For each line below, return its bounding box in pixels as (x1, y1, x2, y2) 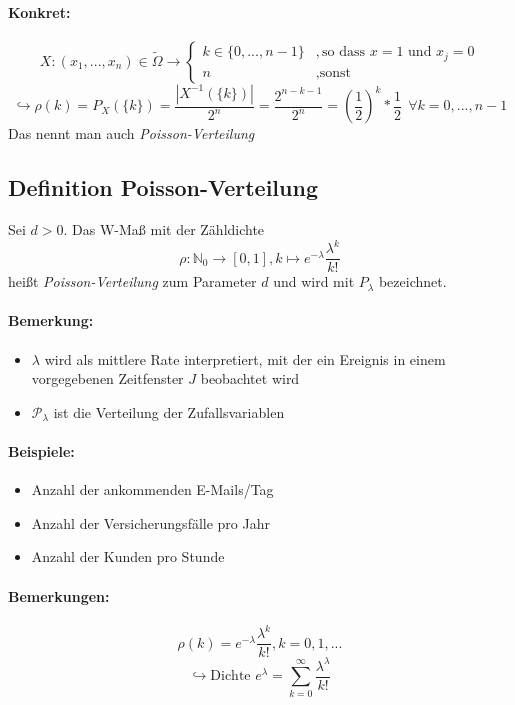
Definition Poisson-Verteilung (8, 172, 318, 203)
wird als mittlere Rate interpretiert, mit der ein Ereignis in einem (44, 348, 446, 369)
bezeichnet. (378, 271, 447, 292)
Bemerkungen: (8, 585, 110, 606)
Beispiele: (8, 440, 75, 461)
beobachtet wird (200, 368, 300, 389)
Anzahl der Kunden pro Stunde (31, 546, 225, 567)
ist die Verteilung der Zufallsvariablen (53, 401, 285, 422)
